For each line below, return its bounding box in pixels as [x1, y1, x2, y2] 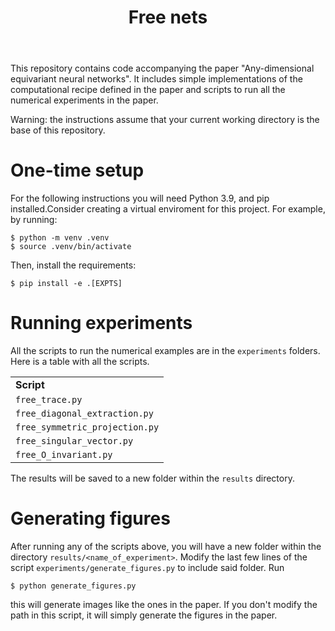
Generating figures [10, 507, 171, 530]
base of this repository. [10, 124, 106, 136]
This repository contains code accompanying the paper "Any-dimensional [10, 62, 315, 75]
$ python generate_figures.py [10, 581, 137, 591]
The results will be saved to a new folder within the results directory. [10, 472, 295, 485]
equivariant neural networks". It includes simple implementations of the [10, 73, 303, 85]
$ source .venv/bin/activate [10, 242, 132, 252]
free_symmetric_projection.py [15, 422, 160, 433]
